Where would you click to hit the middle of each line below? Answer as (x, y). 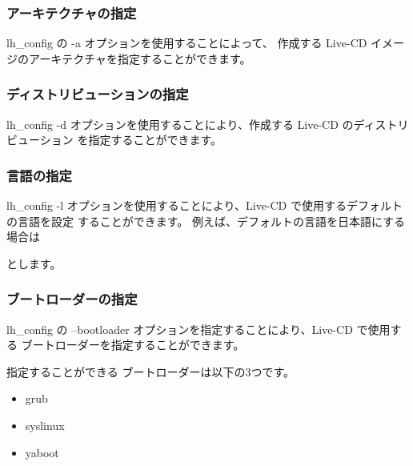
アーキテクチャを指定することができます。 (140, 58)
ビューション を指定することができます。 (114, 140)
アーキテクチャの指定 (72, 12)
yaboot (42, 452)
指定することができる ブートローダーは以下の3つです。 (150, 371)
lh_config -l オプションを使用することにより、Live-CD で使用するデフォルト (204, 205)
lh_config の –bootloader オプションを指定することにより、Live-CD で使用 (198, 329)
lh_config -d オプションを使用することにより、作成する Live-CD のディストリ (208, 124)
